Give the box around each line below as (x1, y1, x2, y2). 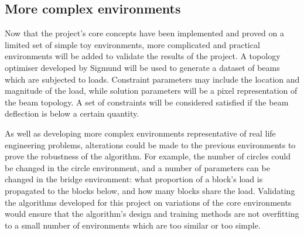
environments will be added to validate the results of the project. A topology (5, 50, 281, 62)
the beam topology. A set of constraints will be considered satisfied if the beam (5, 96, 289, 108)
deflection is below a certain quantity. (5, 107, 139, 120)
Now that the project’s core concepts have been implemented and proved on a (5, 27, 285, 39)
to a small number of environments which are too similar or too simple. (5, 219, 261, 231)
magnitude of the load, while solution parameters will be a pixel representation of (5, 84, 298, 97)
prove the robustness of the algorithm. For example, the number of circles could (5, 150, 291, 162)
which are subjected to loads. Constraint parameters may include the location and (5, 73, 300, 85)
